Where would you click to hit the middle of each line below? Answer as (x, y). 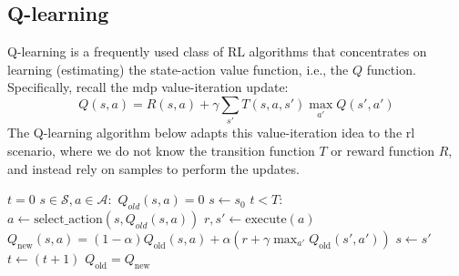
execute (266, 219)
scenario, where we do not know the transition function (161, 150)
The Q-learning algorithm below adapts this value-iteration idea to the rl (211, 133)
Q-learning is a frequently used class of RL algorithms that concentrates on (217, 51)
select (49, 219)
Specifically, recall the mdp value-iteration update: (148, 87)
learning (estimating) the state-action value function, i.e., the (178, 69)
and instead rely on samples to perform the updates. (153, 168)
